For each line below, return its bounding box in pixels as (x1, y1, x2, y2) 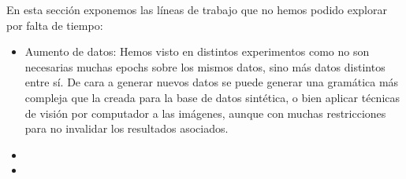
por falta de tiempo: (6, 16, 103, 33)
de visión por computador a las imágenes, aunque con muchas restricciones (24, 104, 386, 121)
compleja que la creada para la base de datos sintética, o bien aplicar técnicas (24, 89, 400, 105)
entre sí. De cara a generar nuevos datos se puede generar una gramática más (24, 74, 399, 90)
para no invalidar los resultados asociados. (24, 120, 229, 137)
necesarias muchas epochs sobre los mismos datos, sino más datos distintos (24, 58, 386, 75)
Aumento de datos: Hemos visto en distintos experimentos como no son (24, 43, 370, 60)
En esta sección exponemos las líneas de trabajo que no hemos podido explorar (6, 2, 387, 17)
